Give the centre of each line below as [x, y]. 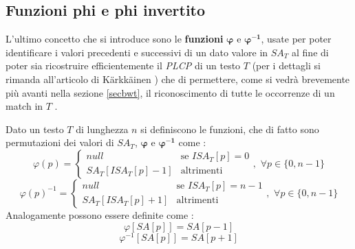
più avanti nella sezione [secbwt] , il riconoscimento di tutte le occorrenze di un [170, 92]
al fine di [310, 52]
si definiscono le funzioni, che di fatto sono [230, 129]
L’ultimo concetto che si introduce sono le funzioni [115, 39]
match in [24, 106]
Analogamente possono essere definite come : [100, 214]
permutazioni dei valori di [60, 142]
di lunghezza [102, 129]
